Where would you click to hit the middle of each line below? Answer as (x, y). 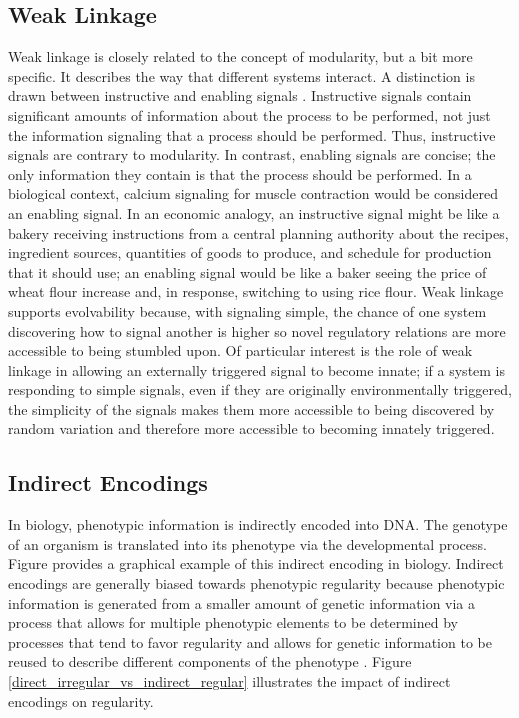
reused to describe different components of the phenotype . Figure (210, 661)
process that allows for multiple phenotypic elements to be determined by (233, 622)
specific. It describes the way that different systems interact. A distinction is (241, 75)
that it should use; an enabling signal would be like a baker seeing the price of (247, 271)
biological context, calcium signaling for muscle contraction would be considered (253, 193)
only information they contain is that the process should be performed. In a (240, 173)
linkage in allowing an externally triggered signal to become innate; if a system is (257, 369)
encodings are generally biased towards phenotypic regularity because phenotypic (256, 583)
